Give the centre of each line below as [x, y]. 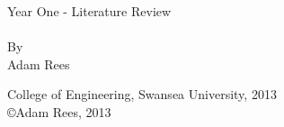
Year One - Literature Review [89, 11]
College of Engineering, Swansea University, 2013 [142, 94]
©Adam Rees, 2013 [59, 111]
